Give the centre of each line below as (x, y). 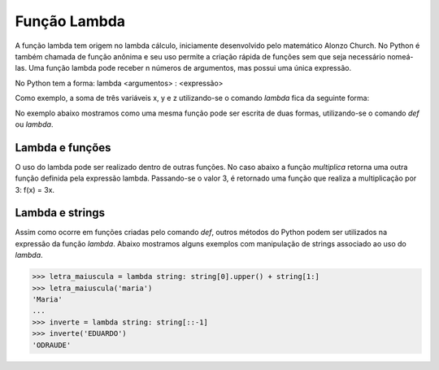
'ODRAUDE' (52, 345)
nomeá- (400, 56)
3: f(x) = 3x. (35, 189)
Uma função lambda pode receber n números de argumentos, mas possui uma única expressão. (190, 68)
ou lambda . (34, 124)
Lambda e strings (60, 213)
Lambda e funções (63, 148)
